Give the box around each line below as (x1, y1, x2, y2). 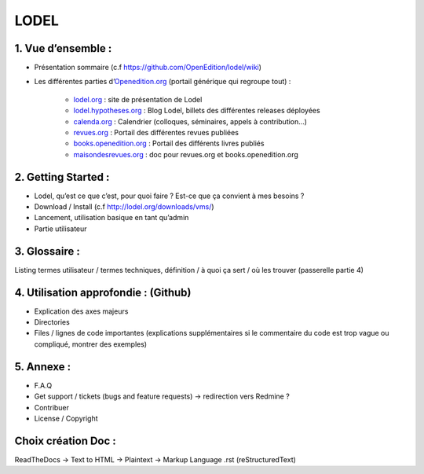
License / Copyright (34, 413, 98, 423)
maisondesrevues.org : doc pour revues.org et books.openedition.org (73, 149, 298, 159)
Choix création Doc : (14, 434, 117, 447)
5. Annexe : (14, 360, 71, 373)
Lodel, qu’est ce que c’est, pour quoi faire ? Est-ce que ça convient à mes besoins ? (34, 191, 305, 200)
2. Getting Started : (14, 170, 110, 184)
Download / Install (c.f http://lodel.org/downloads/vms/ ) (34, 202, 215, 211)
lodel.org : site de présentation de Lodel (73, 94, 203, 104)
